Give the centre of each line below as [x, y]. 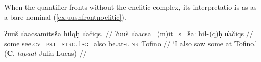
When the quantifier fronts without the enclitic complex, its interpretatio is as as [130, 7]
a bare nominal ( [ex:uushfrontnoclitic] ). [65, 16]
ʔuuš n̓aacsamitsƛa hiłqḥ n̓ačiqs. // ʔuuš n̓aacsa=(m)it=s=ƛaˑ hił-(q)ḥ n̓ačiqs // [129, 34]
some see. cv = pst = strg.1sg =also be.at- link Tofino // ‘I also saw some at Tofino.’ [131, 43]
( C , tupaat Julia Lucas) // [45, 53]
